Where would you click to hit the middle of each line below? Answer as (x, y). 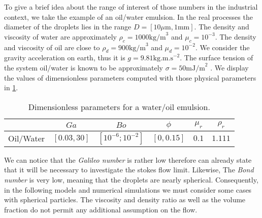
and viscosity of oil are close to (52, 47)
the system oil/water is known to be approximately (84, 67)
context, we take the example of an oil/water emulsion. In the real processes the (128, 16)
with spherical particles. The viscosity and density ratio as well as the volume (125, 199)
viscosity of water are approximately (60, 36)
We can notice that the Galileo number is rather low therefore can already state (128, 159)
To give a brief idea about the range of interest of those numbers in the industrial (131, 7)
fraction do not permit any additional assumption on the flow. (101, 209)
